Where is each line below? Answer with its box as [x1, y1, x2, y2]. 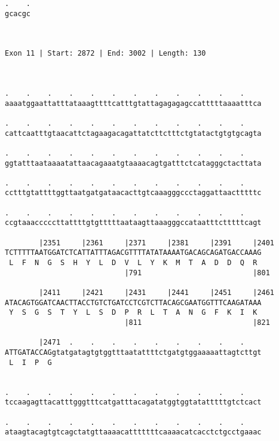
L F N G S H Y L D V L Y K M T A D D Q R [9, 258, 257, 267]
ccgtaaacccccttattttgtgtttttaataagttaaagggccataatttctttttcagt [5, 218, 262, 227]
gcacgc [5, 9, 30, 18]
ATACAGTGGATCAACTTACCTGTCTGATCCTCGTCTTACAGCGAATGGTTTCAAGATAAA [5, 298, 262, 307]
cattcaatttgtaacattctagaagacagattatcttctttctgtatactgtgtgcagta [5, 129, 262, 138]
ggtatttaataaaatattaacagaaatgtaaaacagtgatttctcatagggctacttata [5, 159, 262, 168]
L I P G [9, 358, 52, 367]
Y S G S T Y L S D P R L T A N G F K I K [9, 308, 257, 317]
